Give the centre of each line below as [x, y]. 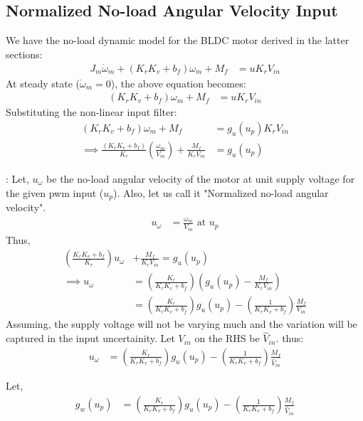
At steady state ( [43, 83]
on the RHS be [227, 338]
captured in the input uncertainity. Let [90, 338]
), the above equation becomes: [178, 83]
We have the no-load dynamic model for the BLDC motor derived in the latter [178, 40]
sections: [24, 54]
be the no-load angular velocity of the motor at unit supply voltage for [201, 178]
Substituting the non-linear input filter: [91, 112]
